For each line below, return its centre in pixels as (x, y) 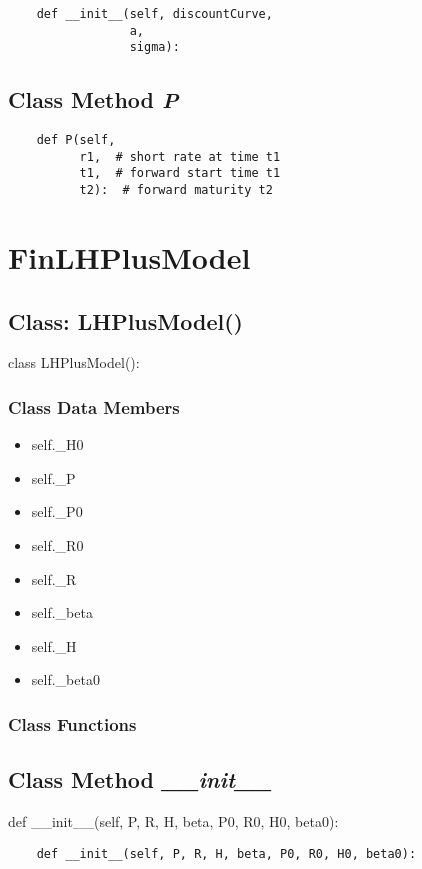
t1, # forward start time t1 (180, 173)
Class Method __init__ (140, 779)
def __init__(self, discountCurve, (154, 14)
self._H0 (57, 444)
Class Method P (93, 99)
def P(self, (76, 140)
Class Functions (72, 723)
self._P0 (57, 511)
